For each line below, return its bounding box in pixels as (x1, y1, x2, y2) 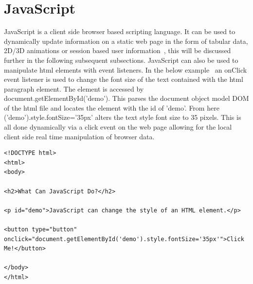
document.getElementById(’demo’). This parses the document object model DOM (4, 93, 249, 103)
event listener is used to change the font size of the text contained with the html (4, 74, 243, 84)
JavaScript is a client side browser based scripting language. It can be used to (4, 26, 235, 37)
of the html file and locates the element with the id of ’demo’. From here (4, 102, 219, 113)
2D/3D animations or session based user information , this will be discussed (4, 45, 231, 56)
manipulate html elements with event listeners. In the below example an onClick (4, 64, 247, 75)
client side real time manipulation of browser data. (4, 131, 155, 141)
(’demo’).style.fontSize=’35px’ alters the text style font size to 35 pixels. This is (4, 112, 241, 122)
